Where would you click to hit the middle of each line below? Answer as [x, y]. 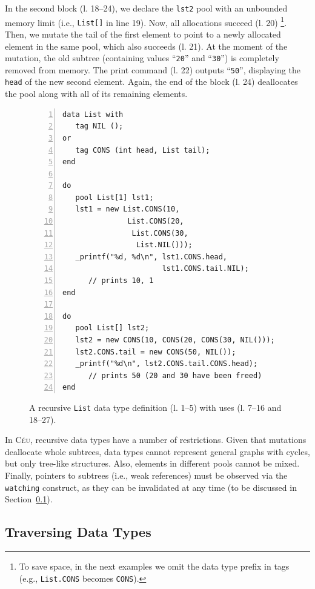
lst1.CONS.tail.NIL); [205, 269]
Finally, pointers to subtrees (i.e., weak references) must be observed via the [146, 475]
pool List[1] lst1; [114, 197]
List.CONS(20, [156, 221]
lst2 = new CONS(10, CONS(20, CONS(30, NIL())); [175, 340]
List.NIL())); [164, 245]
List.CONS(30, [160, 233]
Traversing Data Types [78, 532]
